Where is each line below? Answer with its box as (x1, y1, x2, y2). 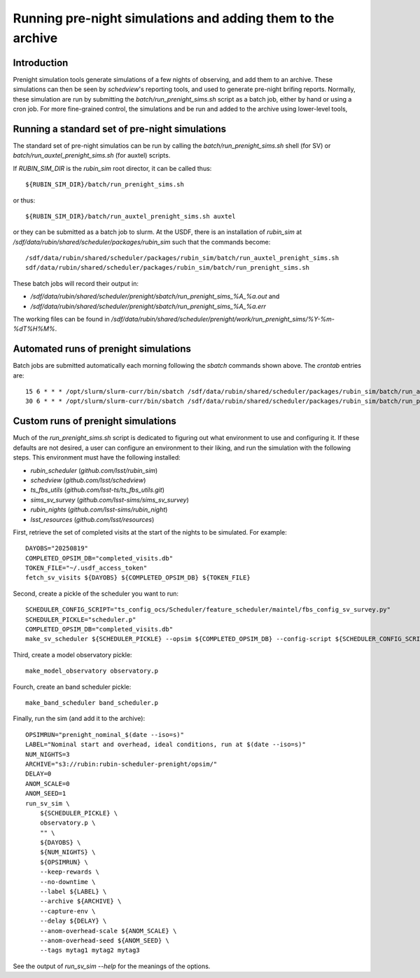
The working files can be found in (13, 315, 110, 324)
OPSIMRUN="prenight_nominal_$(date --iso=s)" (25, 731, 185, 738)
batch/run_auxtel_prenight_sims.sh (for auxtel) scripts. (13, 151, 171, 160)
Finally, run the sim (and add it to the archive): (13, 715, 146, 723)
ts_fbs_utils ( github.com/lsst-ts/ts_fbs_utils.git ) (30, 485, 164, 494)
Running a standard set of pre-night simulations (13, 123, 227, 135)
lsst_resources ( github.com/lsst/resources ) (30, 515, 155, 523)
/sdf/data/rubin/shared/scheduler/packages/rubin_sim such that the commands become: (13, 237, 271, 246)
